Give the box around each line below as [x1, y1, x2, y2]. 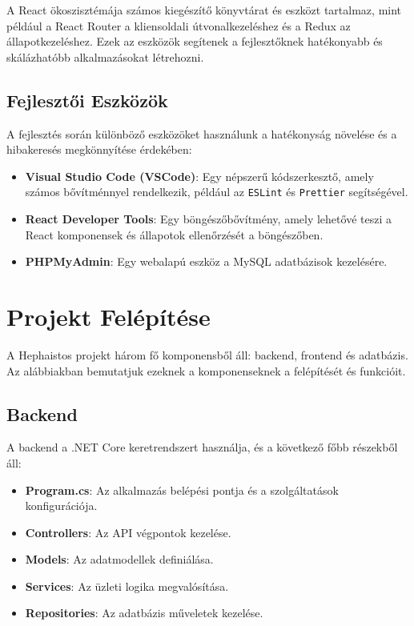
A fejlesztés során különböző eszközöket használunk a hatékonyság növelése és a [6, 125, 397, 142]
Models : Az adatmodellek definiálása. [25, 551, 214, 568]
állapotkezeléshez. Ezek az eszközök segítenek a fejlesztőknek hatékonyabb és [6, 33, 383, 50]
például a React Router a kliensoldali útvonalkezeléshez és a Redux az [6, 17, 351, 34]
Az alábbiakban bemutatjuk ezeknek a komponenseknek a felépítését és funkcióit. [6, 362, 406, 379]
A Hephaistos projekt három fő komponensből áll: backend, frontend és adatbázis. [6, 346, 408, 363]
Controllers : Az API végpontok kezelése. [25, 524, 231, 540]
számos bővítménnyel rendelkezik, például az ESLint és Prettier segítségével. [25, 183, 408, 200]
